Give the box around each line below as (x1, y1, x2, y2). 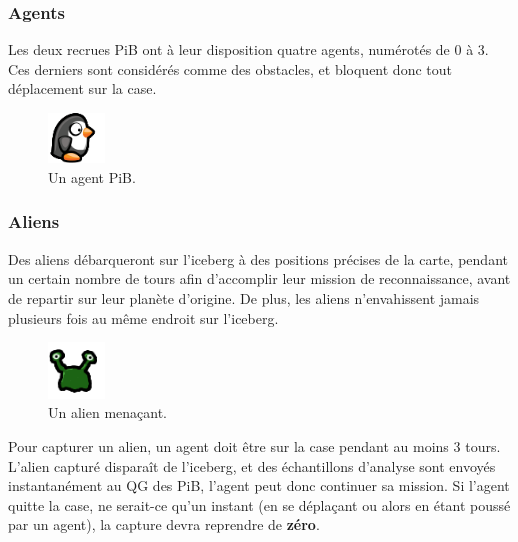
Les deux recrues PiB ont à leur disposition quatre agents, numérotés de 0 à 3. (8, 39, 489, 60)
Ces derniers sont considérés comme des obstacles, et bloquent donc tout (8, 58, 452, 79)
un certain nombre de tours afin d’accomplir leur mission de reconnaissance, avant (8, 268, 511, 289)
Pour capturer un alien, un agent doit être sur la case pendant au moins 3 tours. (8, 436, 501, 457)
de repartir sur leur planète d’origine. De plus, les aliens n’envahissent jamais (8, 287, 480, 308)
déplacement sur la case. (8, 78, 157, 99)
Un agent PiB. (48, 166, 136, 187)
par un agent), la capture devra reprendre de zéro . (8, 514, 320, 535)
